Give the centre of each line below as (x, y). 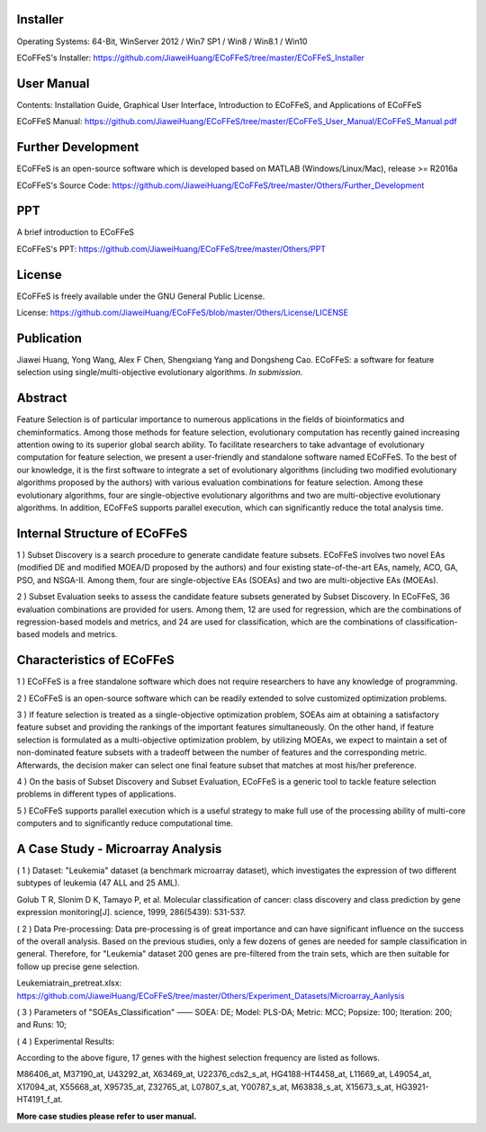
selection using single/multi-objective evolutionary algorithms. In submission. (160, 373)
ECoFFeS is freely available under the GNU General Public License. (141, 296)
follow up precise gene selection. (78, 966)
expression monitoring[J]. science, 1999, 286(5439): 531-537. (131, 912)
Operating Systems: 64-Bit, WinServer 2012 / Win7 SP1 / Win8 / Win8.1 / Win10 (162, 41)
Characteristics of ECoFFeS (95, 660)
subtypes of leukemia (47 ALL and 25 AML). (98, 883)
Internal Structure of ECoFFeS (102, 533)
